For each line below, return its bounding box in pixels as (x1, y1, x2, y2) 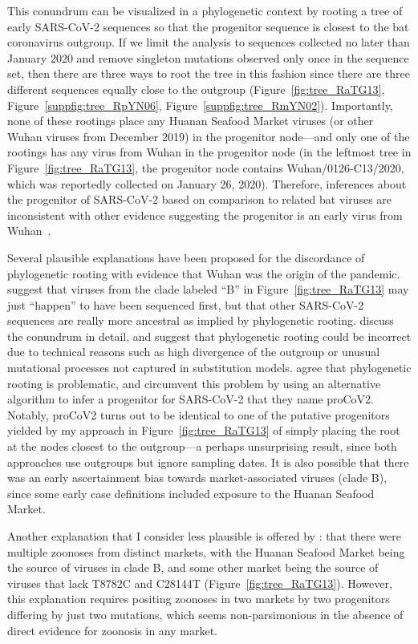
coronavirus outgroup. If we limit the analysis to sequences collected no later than (7, 34, 410, 51)
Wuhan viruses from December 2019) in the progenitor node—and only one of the (7, 128, 410, 144)
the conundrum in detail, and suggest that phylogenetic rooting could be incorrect (7, 327, 412, 344)
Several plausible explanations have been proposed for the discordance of (7, 249, 365, 265)
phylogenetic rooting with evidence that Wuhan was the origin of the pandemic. (7, 265, 400, 281)
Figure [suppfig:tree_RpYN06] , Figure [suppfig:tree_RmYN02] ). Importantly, (7, 96, 393, 113)
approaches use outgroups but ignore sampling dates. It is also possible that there (7, 453, 409, 470)
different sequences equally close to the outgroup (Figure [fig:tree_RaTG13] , (7, 80, 385, 97)
